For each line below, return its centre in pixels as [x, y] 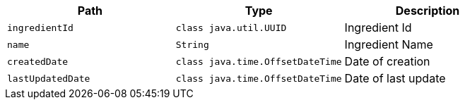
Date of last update [395, 78]
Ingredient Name [389, 44]
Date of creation [387, 61]
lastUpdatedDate [49, 78]
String [192, 44]
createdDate [38, 61]
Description [428, 11]
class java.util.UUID [231, 27]
